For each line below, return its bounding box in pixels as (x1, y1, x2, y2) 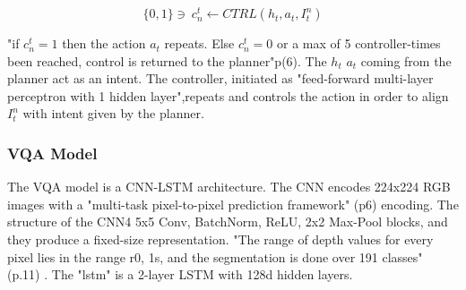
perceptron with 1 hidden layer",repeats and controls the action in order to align (7, 86, 449, 105)
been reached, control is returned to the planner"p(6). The (7, 51, 327, 70)
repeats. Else (164, 34, 235, 53)
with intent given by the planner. (22, 104, 204, 123)
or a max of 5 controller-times (277, 34, 441, 53)
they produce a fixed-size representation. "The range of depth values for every (7, 230, 434, 249)
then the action (62, 34, 146, 53)
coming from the (360, 51, 452, 70)
